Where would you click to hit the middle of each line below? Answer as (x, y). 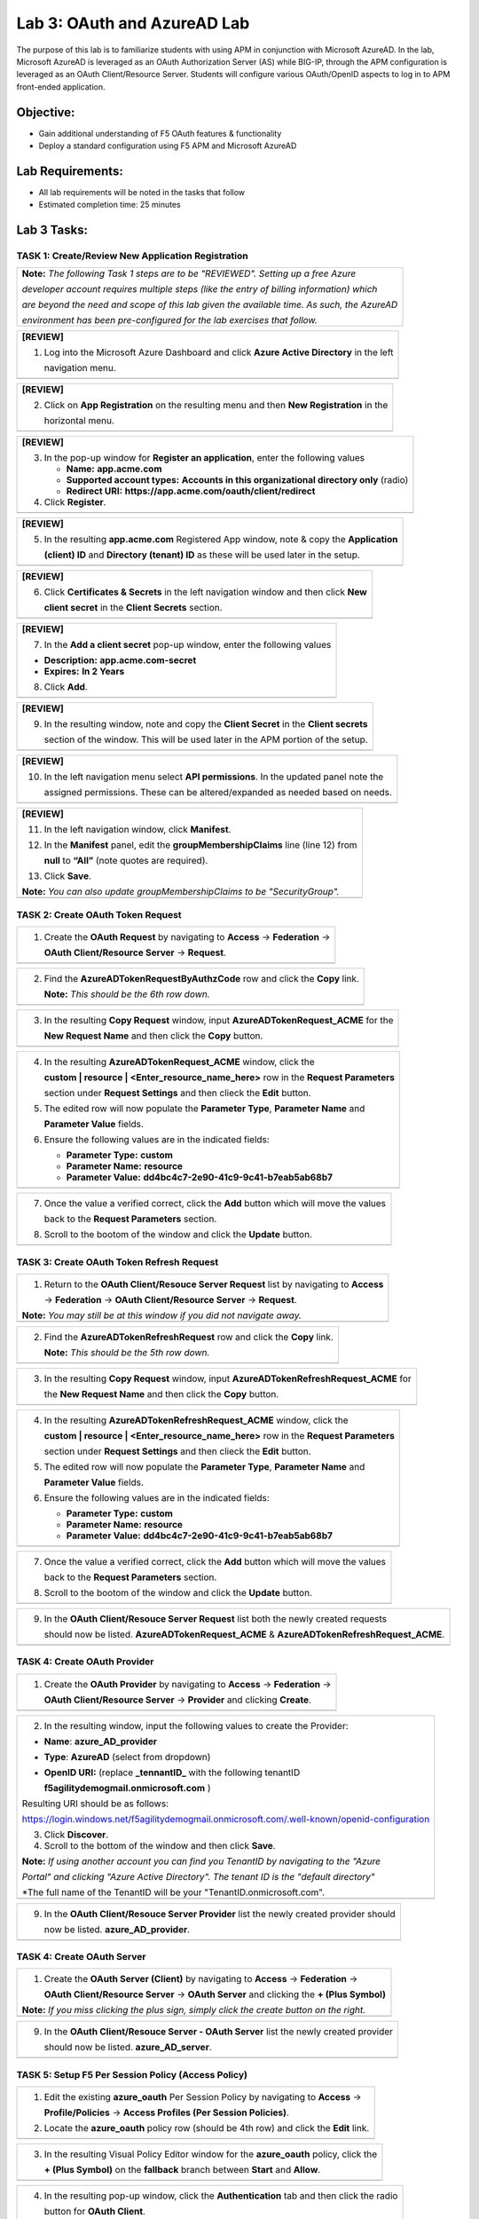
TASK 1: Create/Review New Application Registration (132, 256)
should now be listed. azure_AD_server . (128, 2048)
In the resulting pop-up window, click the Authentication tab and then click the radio (221, 2196)
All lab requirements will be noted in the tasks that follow (142, 192)
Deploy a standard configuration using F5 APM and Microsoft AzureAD (168, 146)
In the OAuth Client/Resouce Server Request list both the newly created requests (216, 1618)
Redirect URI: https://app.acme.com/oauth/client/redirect (191, 491)
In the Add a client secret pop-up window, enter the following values (188, 645)
